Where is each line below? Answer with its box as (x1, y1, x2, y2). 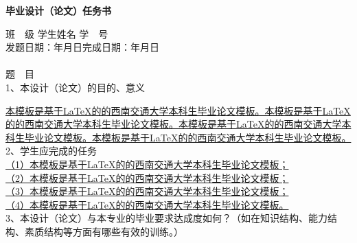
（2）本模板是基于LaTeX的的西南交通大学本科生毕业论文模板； (5, 170, 289, 185)
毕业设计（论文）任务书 (5, 3, 111, 17)
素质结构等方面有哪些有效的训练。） (24, 224, 183, 238)
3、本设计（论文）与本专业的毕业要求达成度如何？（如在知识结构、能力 (5, 211, 327, 225)
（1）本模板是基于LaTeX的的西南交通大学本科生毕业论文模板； (5, 157, 289, 171)
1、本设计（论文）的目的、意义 (5, 80, 145, 94)
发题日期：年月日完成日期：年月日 (5, 40, 159, 54)
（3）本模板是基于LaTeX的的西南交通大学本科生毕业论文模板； (5, 184, 289, 198)
